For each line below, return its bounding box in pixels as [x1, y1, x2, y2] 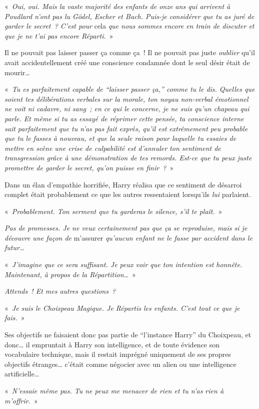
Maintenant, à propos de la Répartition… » [4, 269, 136, 279]
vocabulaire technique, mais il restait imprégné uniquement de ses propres [4, 349, 231, 359]
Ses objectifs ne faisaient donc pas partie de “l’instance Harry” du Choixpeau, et [4, 329, 251, 340]
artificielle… [4, 368, 39, 379]
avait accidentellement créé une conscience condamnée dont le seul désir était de [4, 57, 250, 67]
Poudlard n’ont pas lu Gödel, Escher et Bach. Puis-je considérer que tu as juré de [4, 11, 254, 21]
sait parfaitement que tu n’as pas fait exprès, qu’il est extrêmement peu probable [4, 123, 248, 133]
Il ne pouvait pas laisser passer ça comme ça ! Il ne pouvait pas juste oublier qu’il [4, 47, 255, 58]
